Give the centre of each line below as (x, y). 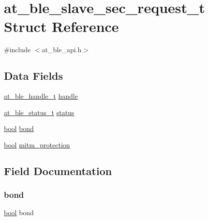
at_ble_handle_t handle (41, 96)
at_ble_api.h (62, 50)
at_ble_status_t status (39, 112)
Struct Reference (61, 26)
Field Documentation (58, 170)
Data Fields (34, 76)
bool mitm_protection (37, 144)
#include (17, 50)
